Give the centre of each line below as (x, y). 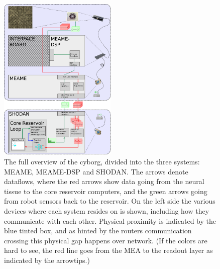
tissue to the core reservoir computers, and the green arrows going (106, 191)
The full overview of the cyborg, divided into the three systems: (102, 162)
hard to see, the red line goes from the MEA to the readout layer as (108, 250)
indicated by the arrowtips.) (47, 260)
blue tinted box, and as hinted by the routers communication (98, 231)
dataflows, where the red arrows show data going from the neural (104, 181)
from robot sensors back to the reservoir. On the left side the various (110, 201)
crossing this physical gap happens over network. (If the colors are (106, 240)
